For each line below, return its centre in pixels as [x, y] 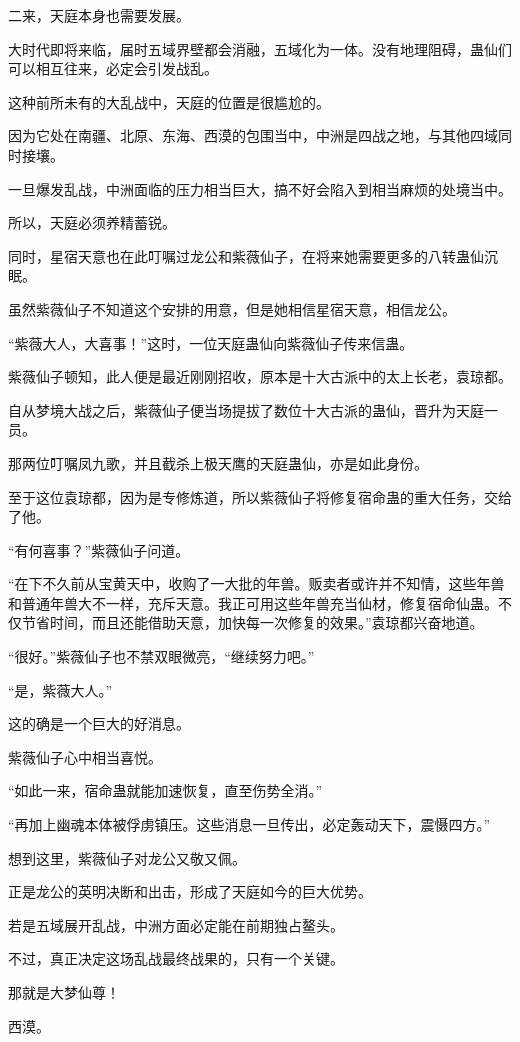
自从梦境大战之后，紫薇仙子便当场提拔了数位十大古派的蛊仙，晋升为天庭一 [253, 409]
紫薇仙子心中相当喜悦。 [85, 756]
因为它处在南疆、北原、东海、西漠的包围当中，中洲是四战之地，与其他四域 [253, 135]
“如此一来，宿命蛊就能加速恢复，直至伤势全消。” [165, 790]
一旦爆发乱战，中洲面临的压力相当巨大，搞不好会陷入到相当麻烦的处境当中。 [260, 188]
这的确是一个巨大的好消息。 [99, 723]
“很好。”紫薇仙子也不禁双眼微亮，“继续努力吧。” [161, 656]
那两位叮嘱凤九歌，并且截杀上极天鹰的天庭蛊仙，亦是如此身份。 [218, 462]
